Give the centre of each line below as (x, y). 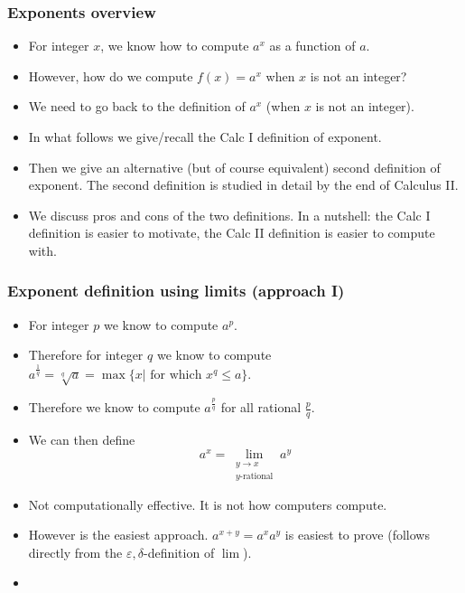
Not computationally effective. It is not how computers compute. (208, 504)
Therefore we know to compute (114, 407)
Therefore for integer (86, 355)
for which (176, 375)
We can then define (82, 440)
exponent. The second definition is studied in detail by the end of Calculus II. (243, 185)
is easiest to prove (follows (357, 535)
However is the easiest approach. (118, 535)
